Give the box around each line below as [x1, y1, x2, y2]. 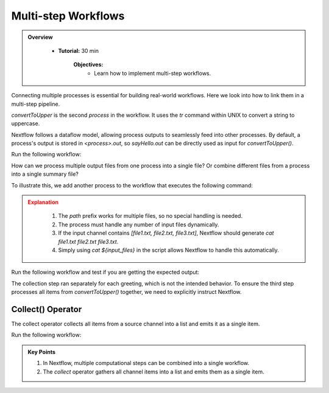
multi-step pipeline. [11, 100, 60, 108]
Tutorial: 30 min [58, 47, 99, 54]
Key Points [27, 348, 56, 355]
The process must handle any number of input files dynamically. [58, 221, 219, 228]
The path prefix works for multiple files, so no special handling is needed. [58, 212, 243, 220]
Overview [27, 33, 53, 41]
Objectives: [73, 61, 104, 68]
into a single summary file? [11, 170, 79, 178]
